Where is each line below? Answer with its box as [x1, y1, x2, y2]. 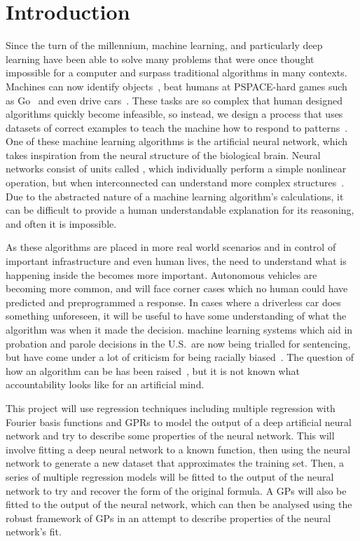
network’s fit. [6, 524, 62, 539]
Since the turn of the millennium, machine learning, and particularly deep [6, 38, 323, 53]
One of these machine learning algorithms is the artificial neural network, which [6, 134, 348, 149]
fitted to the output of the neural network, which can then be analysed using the [6, 497, 352, 512]
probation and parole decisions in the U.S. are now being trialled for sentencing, [6, 336, 351, 350]
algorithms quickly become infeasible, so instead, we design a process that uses [6, 107, 343, 121]
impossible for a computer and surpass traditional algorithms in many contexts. [6, 65, 347, 80]
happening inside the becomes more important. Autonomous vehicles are [6, 267, 317, 282]
